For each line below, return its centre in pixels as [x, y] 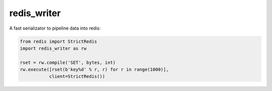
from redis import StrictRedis [59, 41]
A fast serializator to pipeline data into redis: [55, 28]
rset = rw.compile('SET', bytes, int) [68, 62]
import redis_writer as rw [53, 48]
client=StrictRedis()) [77, 76]
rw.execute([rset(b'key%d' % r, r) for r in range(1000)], [94, 70]
